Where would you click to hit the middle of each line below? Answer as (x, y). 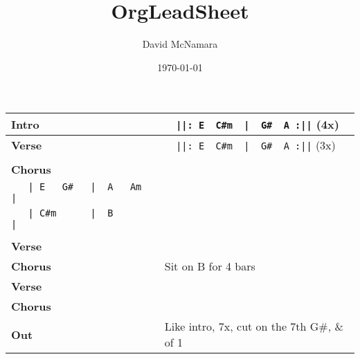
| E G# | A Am (85, 187)
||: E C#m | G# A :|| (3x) (256, 145)
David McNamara (180, 44)
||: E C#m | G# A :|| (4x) (258, 125)
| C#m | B (71, 213)
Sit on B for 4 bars (210, 266)
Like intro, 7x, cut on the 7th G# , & (254, 326)
